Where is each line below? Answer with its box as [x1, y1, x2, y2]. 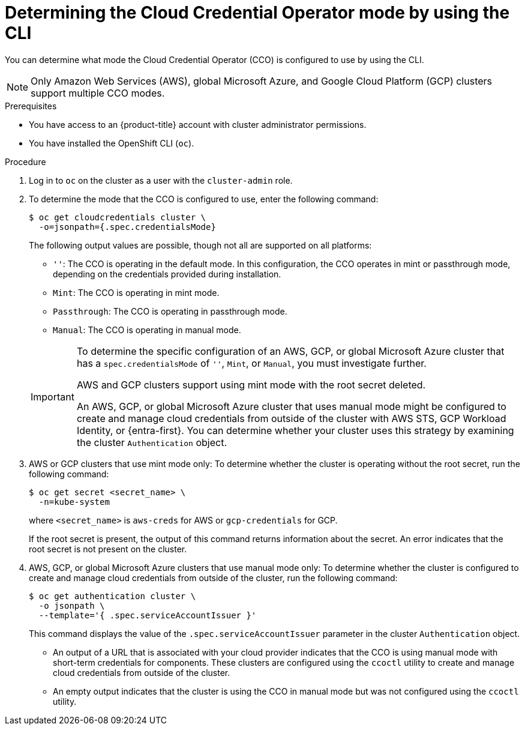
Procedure [5, 156, 46, 167]
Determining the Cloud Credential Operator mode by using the [5, 2, 510, 23]
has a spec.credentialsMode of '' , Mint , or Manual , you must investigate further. [76, 357, 427, 369]
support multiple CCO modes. [31, 86, 165, 99]
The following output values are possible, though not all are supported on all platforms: [29, 240, 372, 250]
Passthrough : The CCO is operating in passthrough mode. [53, 306, 287, 316]
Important [31, 390, 74, 403]
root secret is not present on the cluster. [29, 543, 187, 554]
